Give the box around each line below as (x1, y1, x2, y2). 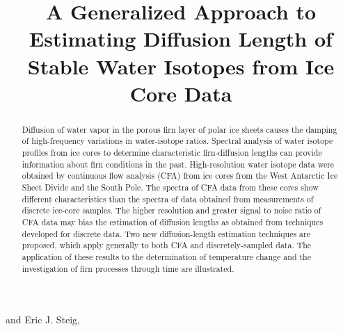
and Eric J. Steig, (6, 312, 81, 327)
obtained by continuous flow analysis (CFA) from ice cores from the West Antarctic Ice (22, 170, 338, 181)
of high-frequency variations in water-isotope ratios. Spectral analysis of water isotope (22, 135, 333, 147)
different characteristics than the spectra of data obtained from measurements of (22, 193, 314, 204)
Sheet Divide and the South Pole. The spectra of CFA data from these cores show (22, 181, 319, 193)
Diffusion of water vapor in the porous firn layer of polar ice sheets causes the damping (22, 123, 337, 135)
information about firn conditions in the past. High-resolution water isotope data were (22, 158, 335, 170)
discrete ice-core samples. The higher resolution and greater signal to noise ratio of (22, 204, 321, 216)
